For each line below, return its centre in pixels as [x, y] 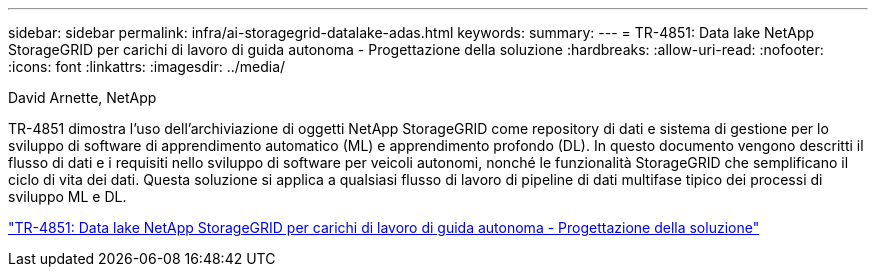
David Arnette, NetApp [82, 97]
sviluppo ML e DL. [67, 196]
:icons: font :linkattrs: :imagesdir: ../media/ [147, 66]
